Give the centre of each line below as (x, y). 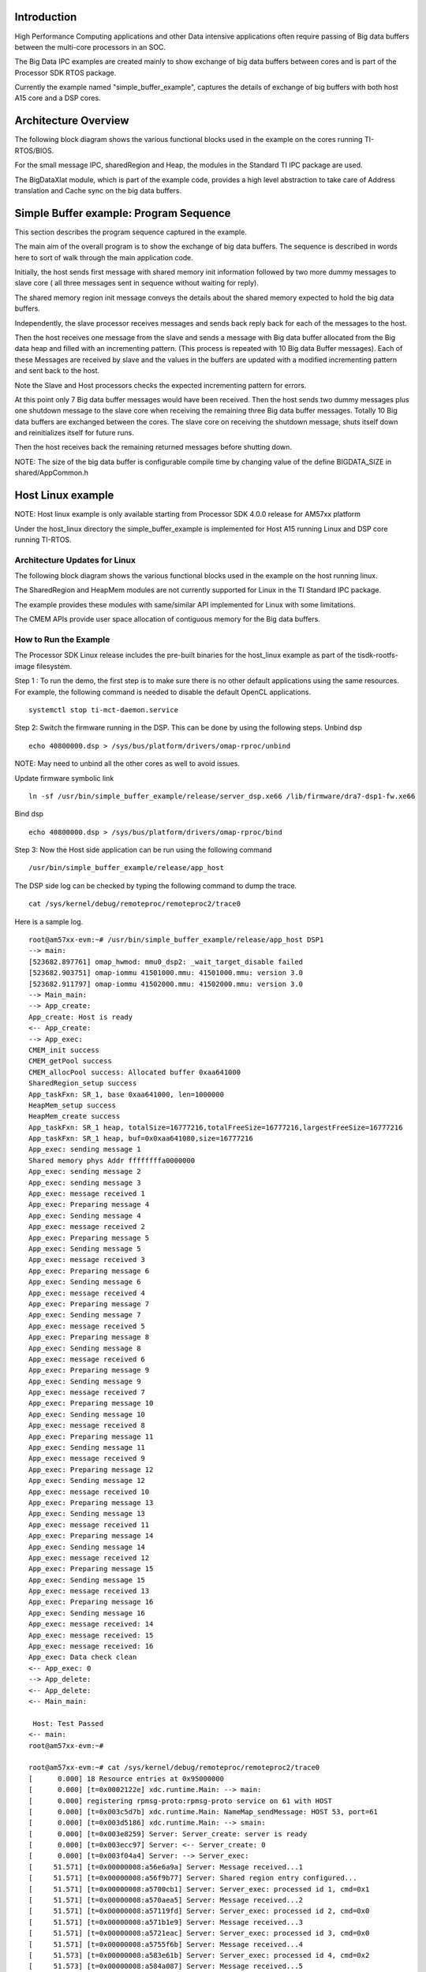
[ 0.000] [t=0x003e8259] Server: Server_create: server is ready (168, 1834)
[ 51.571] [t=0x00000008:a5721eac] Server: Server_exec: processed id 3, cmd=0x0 (199, 1933)
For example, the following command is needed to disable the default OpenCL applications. (163, 692)
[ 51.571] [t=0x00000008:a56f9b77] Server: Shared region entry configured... (193, 1878)
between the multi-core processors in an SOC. (90, 47)
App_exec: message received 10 (89, 1492)
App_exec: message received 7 (87, 1393)
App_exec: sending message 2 (85, 1172)
